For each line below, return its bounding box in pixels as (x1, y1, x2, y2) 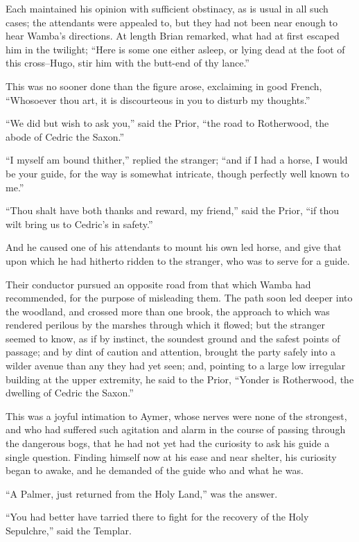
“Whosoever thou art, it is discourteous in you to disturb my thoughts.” (6, 92, 310, 107)
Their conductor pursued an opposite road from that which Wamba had (6, 277, 311, 291)
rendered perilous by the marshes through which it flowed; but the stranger (6, 317, 326, 332)
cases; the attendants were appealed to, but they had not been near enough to (6, 15, 338, 29)
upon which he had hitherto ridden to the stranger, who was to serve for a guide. (6, 253, 350, 268)
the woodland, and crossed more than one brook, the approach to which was (6, 304, 330, 318)
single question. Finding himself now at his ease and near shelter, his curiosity (6, 449, 337, 464)
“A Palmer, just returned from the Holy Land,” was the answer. (6, 486, 278, 500)
